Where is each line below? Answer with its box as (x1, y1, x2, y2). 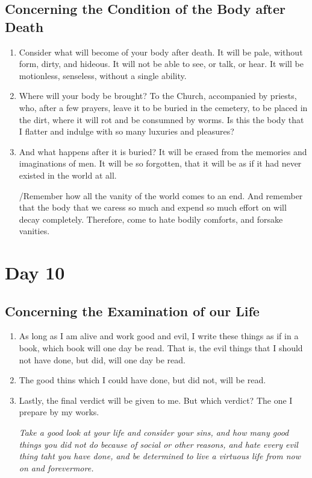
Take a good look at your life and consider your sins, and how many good (19, 426, 289, 439)
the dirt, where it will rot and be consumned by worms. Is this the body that (19, 113, 304, 126)
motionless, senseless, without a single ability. (19, 69, 187, 81)
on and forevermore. (19, 461, 94, 474)
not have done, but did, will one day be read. (19, 353, 186, 366)
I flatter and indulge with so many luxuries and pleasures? (19, 125, 234, 138)
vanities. (19, 225, 50, 237)
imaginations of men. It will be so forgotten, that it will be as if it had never (19, 157, 302, 170)
